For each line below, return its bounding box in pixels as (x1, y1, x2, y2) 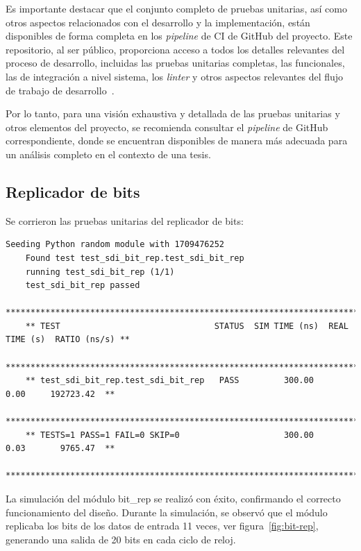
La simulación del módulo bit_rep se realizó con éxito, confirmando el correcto (6, 491, 341, 506)
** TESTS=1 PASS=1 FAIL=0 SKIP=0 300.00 (25, 430, 314, 440)
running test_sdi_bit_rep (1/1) (25, 266, 175, 277)
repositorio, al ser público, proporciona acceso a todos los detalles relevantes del (6, 42, 345, 56)
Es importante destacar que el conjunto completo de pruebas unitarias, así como (6, 1, 347, 15)
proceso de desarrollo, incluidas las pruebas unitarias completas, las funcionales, (6, 56, 345, 70)
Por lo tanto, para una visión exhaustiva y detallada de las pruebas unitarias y (6, 106, 340, 121)
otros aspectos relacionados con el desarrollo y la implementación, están (6, 15, 310, 29)
